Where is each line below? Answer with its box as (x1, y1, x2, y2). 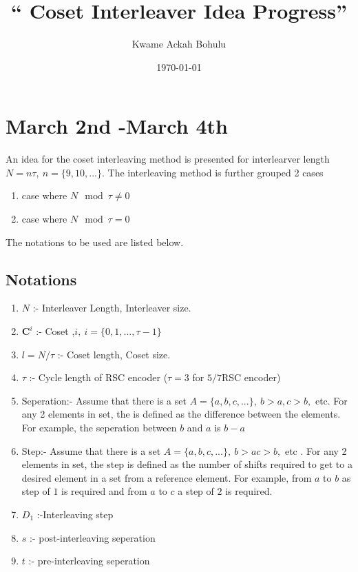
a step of (178, 484, 214, 498)
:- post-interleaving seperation (30, 530, 156, 544)
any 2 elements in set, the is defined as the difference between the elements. (21, 407, 341, 421)
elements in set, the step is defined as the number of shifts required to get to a (21, 457, 352, 471)
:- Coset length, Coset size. (57, 347, 171, 361)
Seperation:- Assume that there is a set (21, 393, 187, 407)
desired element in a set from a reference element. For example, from (21, 470, 312, 484)
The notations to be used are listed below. (6, 234, 184, 249)
